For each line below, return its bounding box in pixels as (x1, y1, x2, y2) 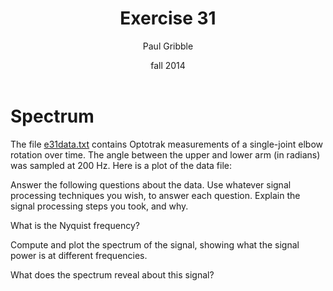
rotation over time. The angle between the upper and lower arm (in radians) (10, 148, 321, 161)
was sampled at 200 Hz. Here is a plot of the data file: (10, 159, 233, 171)
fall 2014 (150, 59, 186, 71)
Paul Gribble (142, 40, 194, 52)
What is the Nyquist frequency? (10, 219, 140, 231)
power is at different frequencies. (10, 249, 148, 261)
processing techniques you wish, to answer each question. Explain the (10, 189, 301, 201)
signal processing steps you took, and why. (10, 200, 189, 212)
